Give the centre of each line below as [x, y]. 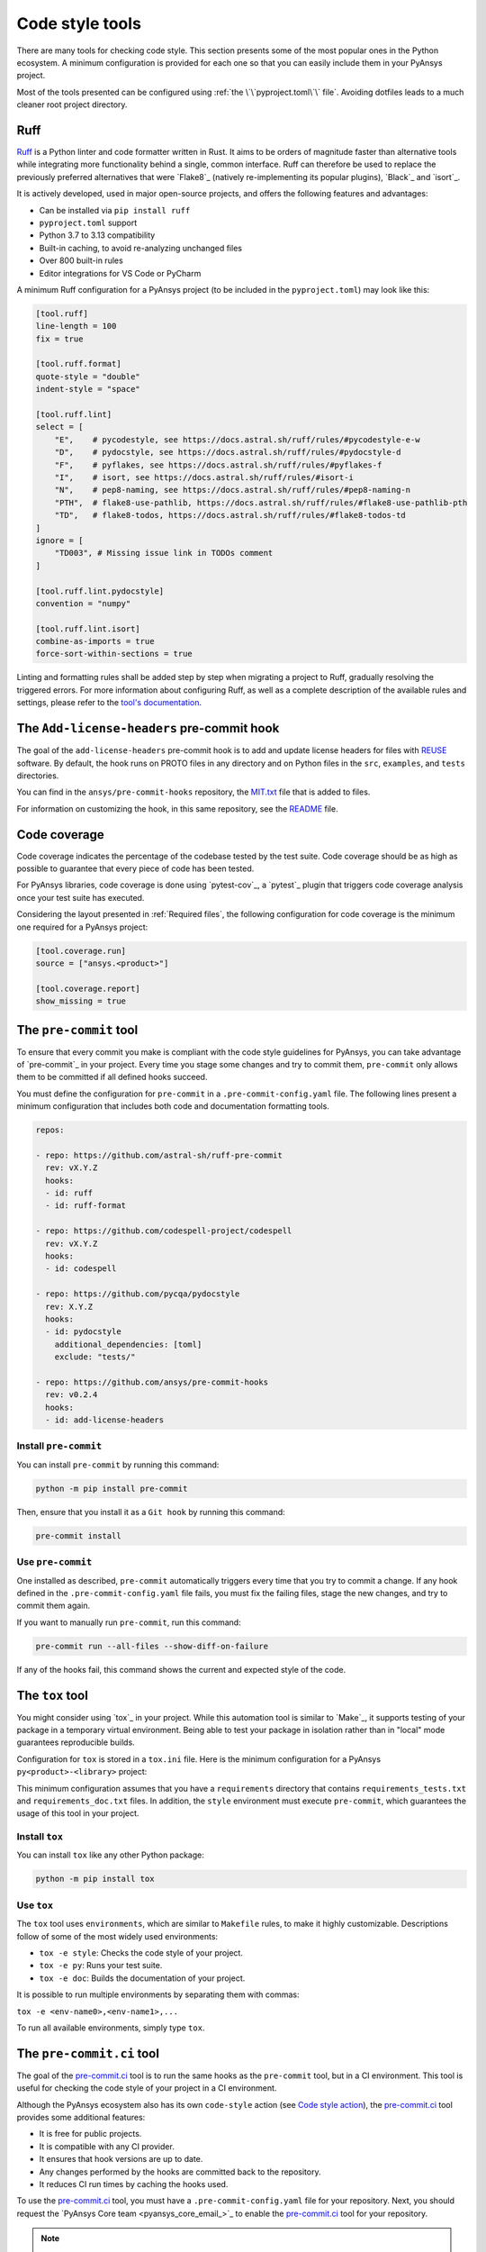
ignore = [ [59, 540]
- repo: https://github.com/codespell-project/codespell [164, 1231]
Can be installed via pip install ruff [115, 210]
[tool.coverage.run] [81, 951]
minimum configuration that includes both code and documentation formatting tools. [173, 1106]
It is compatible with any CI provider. [107, 2146]
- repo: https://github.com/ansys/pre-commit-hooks [152, 1382]
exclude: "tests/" [95, 1357]
